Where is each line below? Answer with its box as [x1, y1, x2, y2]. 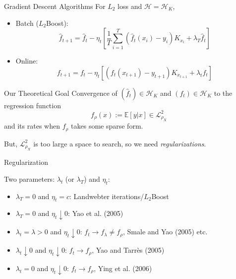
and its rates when [4, 121, 60, 131]
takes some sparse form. [71, 121, 143, 131]
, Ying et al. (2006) [94, 263, 152, 273]
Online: [15, 56, 38, 66]
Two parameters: [4, 173, 55, 184]
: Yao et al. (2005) [68, 208, 123, 218]
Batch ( [15, 17, 39, 28]
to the [214, 87, 233, 98]
